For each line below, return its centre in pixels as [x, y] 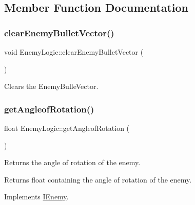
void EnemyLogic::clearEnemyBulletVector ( [74, 52]
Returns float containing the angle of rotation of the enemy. [98, 179]
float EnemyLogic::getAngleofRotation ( [67, 128]
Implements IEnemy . [36, 197]
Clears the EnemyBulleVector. [51, 86]
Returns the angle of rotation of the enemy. [72, 162]
